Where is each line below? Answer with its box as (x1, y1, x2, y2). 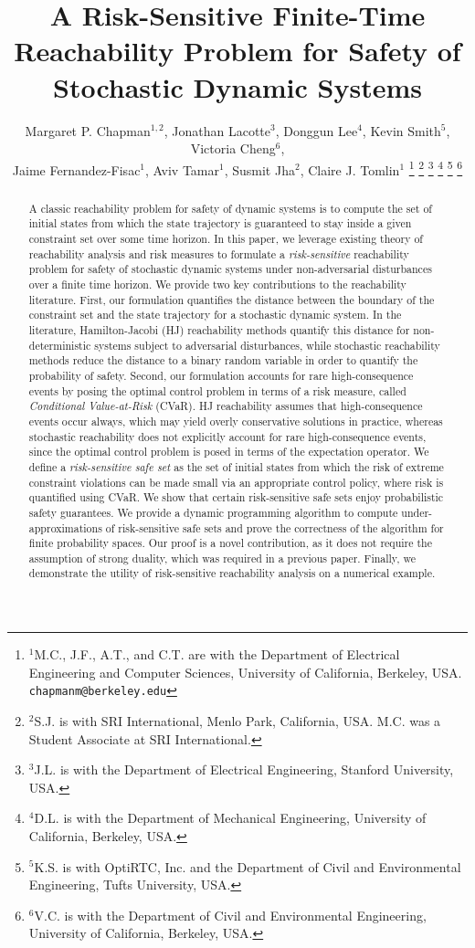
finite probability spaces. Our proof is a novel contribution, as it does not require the (28, 535, 432, 551)
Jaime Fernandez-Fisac (12, 160, 141, 179)
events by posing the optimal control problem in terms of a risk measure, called (28, 383, 406, 398)
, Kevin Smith (362, 121, 441, 140)
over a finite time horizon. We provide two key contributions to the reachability (28, 277, 406, 292)
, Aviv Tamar (145, 160, 219, 179)
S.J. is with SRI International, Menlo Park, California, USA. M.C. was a (34, 711, 441, 730)
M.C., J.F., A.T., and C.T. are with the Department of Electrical (34, 645, 400, 664)
